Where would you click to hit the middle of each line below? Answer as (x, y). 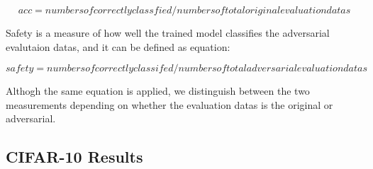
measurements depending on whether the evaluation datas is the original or (169, 104)
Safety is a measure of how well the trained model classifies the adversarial (168, 33)
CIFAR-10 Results (74, 157)
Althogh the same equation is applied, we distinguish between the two (158, 91)
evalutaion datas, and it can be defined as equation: (118, 46)
